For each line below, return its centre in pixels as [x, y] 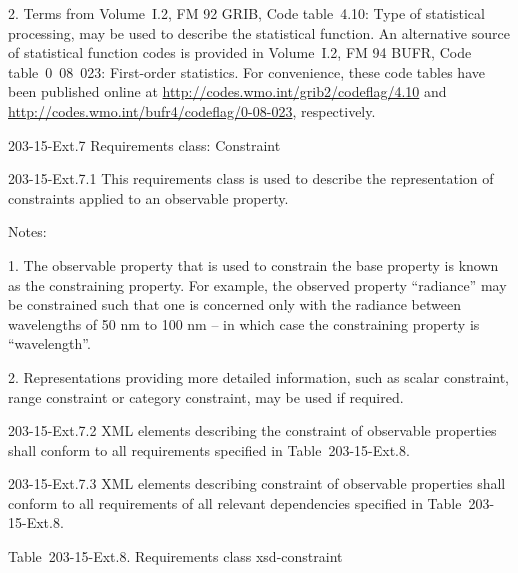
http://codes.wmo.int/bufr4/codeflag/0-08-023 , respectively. [192, 110]
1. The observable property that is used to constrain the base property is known [253, 264]
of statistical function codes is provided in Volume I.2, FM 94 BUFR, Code [240, 52]
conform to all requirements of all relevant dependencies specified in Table [235, 502]
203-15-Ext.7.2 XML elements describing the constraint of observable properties [252, 430]
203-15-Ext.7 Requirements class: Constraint [144, 144]
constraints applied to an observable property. [148, 197]
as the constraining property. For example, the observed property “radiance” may [257, 284]
